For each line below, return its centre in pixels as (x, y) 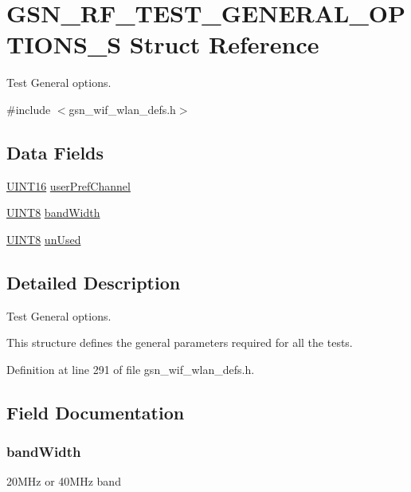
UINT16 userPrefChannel (68, 185)
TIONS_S (64, 44)
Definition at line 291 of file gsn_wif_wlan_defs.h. (131, 369)
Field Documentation (96, 412)
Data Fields (55, 152)
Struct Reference (224, 44)
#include (29, 109)
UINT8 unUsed (44, 239)
